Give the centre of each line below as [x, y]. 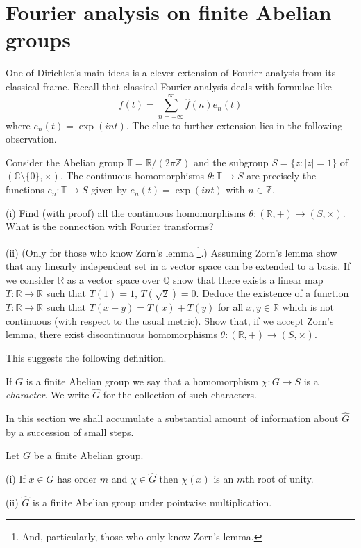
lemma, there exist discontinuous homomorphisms [111, 334]
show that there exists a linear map [248, 279]
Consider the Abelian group [65, 162]
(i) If [16, 479]
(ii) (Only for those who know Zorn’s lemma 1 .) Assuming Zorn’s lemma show [171, 251]
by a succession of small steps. [70, 432]
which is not [308, 307]
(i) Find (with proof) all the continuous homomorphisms [126, 212]
